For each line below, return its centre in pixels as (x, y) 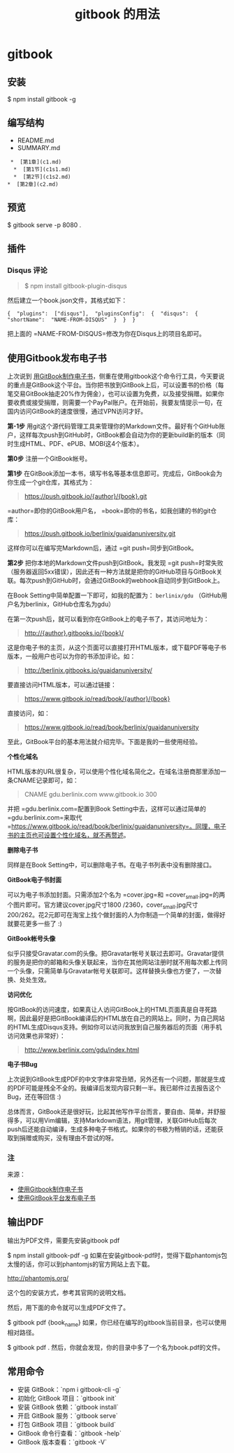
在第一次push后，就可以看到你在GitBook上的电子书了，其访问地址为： (108, 619)
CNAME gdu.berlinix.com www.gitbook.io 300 (90, 795)
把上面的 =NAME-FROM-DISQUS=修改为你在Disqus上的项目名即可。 (107, 334)
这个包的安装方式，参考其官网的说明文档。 (68, 1292)
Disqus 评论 (27, 270)
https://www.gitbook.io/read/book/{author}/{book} (97, 699)
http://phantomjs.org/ (38, 1278)
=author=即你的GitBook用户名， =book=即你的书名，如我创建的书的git (109, 511)
